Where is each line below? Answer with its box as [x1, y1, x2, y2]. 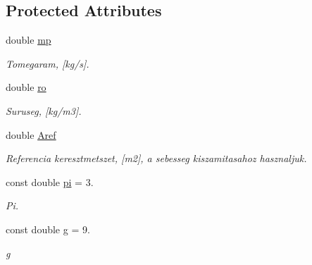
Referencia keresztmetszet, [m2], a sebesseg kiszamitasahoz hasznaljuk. [6, 151, 307, 166]
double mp [6, 32, 51, 47]
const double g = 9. [6, 221, 90, 236]
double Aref [6, 127, 56, 142]
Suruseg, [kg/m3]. [6, 103, 82, 118]
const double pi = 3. [6, 174, 94, 189]
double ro [6, 80, 46, 94]
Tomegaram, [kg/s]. [6, 56, 89, 70]
